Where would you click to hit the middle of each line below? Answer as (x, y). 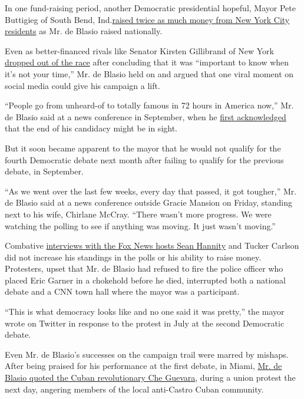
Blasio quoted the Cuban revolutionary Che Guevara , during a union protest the (150, 377)
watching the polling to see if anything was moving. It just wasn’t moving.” (140, 225)
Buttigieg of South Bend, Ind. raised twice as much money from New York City (147, 19)
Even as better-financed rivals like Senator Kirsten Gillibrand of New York (139, 50)
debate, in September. (44, 171)
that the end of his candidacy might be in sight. (91, 128)
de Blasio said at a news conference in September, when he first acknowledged (146, 116)
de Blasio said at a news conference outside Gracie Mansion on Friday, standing (148, 202)
